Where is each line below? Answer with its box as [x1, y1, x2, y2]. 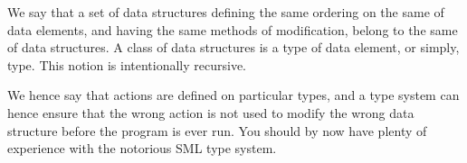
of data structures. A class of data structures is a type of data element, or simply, [7, 38, 460, 57]
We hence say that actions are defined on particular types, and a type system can [7, 86, 460, 104]
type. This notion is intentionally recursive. [7, 55, 246, 74]
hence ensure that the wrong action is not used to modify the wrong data [7, 103, 415, 122]
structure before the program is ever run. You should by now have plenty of [7, 121, 427, 140]
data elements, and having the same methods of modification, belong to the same [7, 20, 458, 39]
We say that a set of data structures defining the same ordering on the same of [7, 3, 444, 21]
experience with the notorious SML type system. [7, 139, 277, 158]
